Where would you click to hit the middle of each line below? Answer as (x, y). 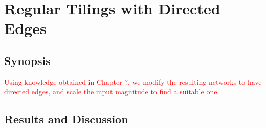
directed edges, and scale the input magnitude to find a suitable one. (112, 92)
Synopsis (27, 60)
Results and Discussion (66, 119)
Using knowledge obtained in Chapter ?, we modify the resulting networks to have (133, 82)
